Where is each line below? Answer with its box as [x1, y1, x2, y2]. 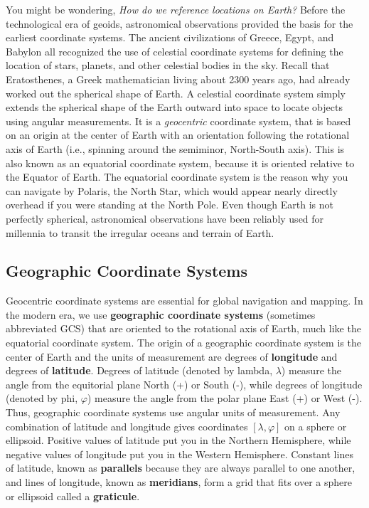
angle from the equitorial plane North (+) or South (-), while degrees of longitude [6, 376, 363, 391]
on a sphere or [284, 418, 347, 433]
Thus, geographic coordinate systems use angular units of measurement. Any [6, 405, 341, 420]
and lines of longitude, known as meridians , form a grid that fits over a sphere [6, 475, 352, 490]
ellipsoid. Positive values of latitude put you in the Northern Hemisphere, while [6, 433, 351, 448]
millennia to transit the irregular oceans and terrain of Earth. [6, 225, 274, 240]
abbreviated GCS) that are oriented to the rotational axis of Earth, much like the [6, 321, 361, 336]
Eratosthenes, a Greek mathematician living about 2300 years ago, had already [6, 71, 351, 86]
